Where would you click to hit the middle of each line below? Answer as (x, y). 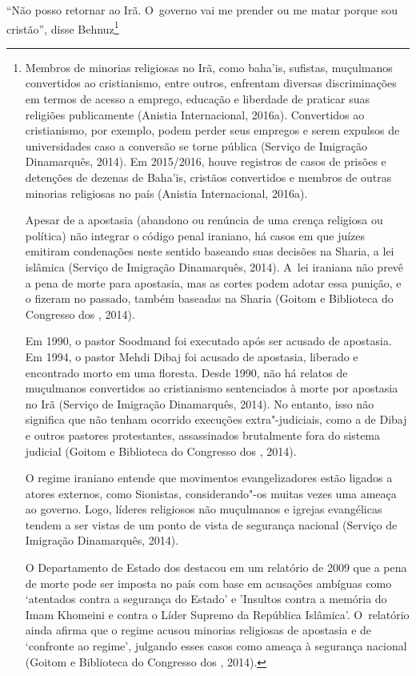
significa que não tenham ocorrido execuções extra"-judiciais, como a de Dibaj (216, 419)
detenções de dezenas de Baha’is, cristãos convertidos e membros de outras (208, 177)
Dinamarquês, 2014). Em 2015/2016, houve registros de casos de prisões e (206, 161)
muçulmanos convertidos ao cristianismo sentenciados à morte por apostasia (212, 388)
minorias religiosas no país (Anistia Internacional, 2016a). (166, 193)
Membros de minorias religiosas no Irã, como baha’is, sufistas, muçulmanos (209, 67)
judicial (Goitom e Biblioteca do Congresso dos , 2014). (161, 451)
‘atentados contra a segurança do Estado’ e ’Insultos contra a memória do (206, 599)
